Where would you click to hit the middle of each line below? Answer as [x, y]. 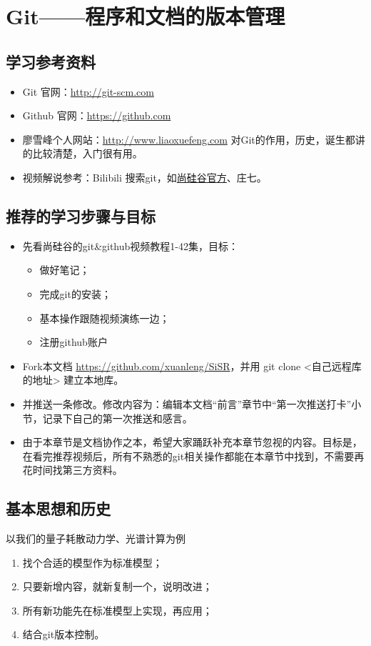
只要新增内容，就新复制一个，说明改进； [117, 586]
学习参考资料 [51, 61]
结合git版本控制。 [63, 634]
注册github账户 [73, 342]
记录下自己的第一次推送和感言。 [117, 418]
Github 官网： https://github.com [97, 115]
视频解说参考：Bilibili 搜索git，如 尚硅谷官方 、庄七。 [144, 177]
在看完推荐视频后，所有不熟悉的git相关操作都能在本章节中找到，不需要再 [193, 456]
